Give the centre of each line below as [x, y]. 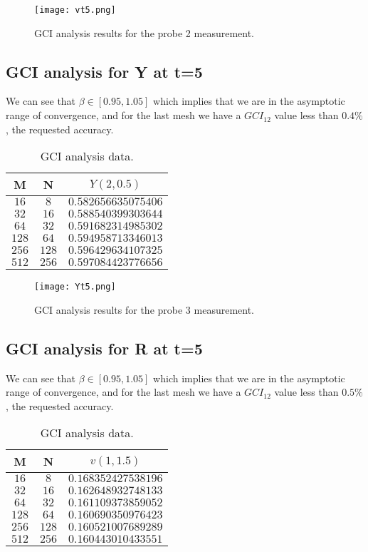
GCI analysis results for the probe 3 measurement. [144, 309]
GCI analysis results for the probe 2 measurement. [144, 32]
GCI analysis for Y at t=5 [104, 71]
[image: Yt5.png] [75, 287]
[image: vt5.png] [75, 10]
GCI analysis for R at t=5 [104, 348]
